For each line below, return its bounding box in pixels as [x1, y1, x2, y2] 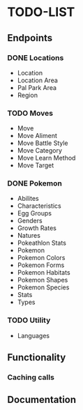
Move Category [17, 146, 63, 155]
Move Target [17, 161, 54, 169]
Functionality [7, 351, 66, 363]
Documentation [7, 394, 77, 406]
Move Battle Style [17, 139, 68, 147]
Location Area [17, 76, 58, 84]
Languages [17, 331, 50, 340]
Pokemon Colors [17, 254, 66, 262]
